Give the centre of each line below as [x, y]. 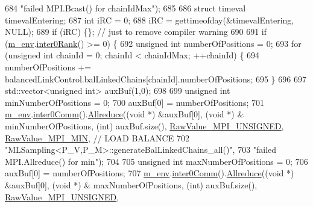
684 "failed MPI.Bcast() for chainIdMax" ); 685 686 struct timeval [125, 8]
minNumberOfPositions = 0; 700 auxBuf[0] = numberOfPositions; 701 [134, 102]
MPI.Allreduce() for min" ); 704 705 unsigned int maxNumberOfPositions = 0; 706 [156, 161]
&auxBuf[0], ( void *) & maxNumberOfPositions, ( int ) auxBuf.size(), [131, 184]
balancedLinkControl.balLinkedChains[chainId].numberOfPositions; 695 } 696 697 [156, 79]
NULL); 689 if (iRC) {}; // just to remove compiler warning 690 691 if [136, 32]
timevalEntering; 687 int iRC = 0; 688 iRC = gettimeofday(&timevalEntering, [150, 20]
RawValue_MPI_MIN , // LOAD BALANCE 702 [97, 137]
